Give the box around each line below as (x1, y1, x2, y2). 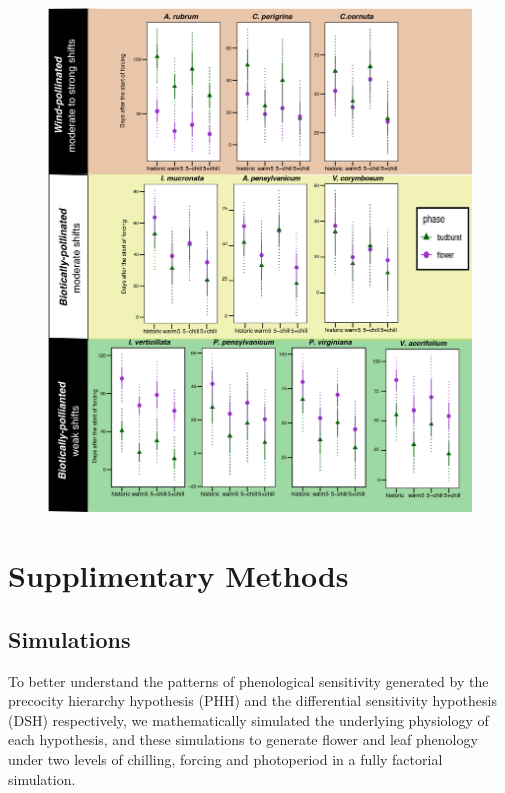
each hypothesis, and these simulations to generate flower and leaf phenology (8, 729, 478, 750)
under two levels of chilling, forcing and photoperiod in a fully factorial (8, 748, 443, 769)
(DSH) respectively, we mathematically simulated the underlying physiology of (8, 709, 489, 730)
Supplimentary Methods (8, 555, 349, 596)
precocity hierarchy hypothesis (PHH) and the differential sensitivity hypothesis (8, 690, 497, 711)
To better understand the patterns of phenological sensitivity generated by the (8, 670, 489, 691)
